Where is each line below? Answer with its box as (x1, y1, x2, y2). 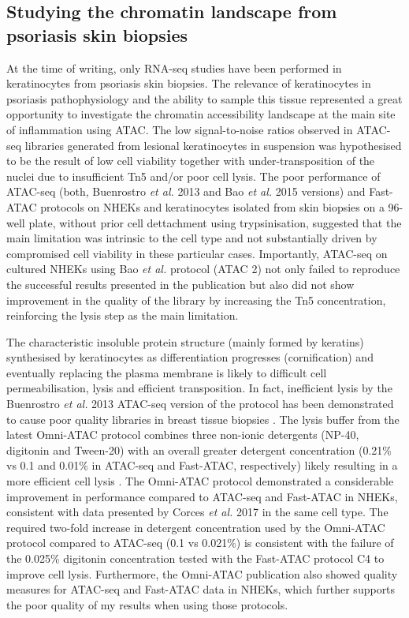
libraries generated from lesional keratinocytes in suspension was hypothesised (24, 137, 402, 153)
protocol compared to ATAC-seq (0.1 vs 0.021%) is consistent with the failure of (6, 534, 394, 551)
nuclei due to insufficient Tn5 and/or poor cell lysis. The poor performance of (6, 167, 381, 184)
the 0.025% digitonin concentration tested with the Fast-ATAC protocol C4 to (6, 550, 385, 566)
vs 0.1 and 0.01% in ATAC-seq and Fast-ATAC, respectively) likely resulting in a (6, 457, 398, 474)
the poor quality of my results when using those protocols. (6, 596, 288, 612)
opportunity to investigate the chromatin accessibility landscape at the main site (6, 106, 396, 122)
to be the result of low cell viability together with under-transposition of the (6, 152, 375, 169)
